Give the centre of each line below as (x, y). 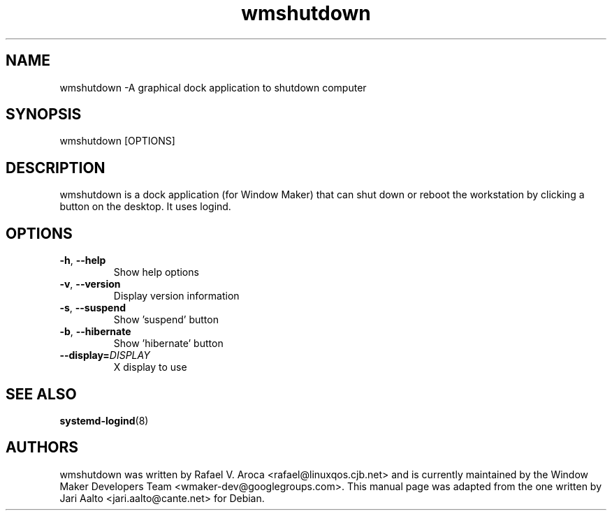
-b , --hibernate (95, 332)
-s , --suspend (93, 308)
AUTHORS (42, 448)
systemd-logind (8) (104, 420)
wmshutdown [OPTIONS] (117, 141)
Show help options (156, 272)
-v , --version (90, 284)
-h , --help (83, 260)
